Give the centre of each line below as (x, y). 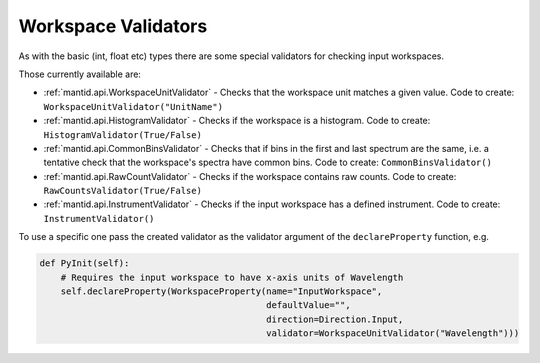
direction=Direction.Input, (335, 319)
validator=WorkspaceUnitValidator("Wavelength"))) (393, 333)
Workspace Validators (113, 26)
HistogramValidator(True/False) (122, 134)
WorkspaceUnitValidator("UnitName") (133, 106)
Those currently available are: (80, 74)
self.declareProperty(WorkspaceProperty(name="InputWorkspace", (221, 291)
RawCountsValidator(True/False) (122, 191)
